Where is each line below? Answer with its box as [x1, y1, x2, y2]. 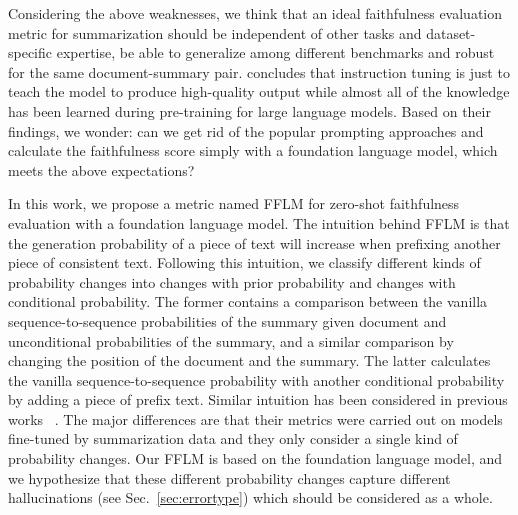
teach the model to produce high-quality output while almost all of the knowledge [8, 81, 510, 102]
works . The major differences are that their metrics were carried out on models [8, 408, 503, 429]
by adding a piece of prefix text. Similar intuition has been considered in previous [8, 389, 508, 410]
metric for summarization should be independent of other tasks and [8, 22, 422, 43]
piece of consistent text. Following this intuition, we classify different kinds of [8, 252, 481, 273]
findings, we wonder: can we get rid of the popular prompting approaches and [8, 120, 484, 141]
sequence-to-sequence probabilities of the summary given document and [8, 310, 447, 331]
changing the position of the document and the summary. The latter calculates [8, 350, 491, 371]
